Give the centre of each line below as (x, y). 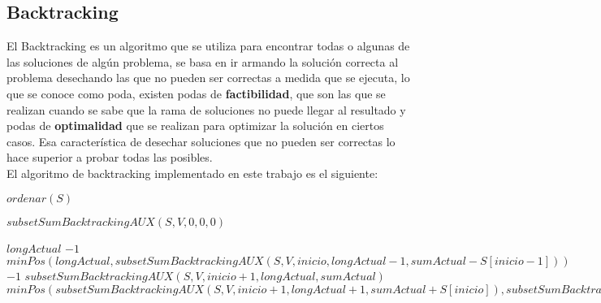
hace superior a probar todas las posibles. (110, 157)
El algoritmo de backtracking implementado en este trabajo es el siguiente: (192, 173)
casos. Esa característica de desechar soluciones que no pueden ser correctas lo (201, 141)
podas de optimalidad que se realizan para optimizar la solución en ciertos (195, 126)
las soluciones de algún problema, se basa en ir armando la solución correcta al (203, 61)
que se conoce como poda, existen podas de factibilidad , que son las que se (196, 93)
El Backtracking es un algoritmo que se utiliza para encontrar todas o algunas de (208, 46)
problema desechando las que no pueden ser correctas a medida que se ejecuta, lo (208, 78)
